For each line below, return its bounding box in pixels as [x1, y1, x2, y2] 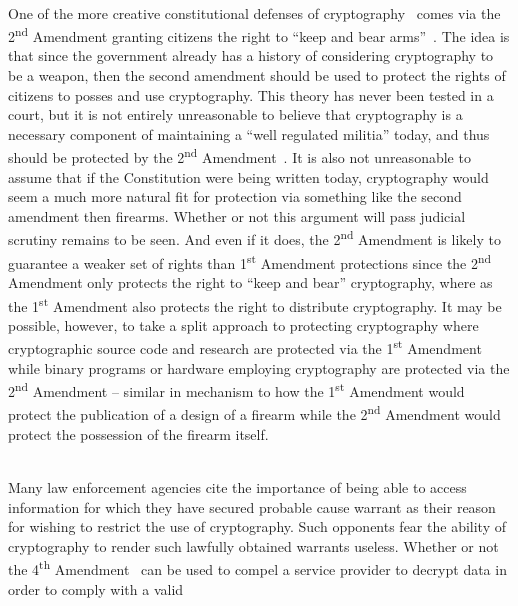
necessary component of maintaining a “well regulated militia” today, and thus [8, 123, 490, 144]
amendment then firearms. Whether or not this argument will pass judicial [8, 205, 466, 226]
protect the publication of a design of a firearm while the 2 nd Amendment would [8, 401, 501, 425]
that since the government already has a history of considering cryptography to [8, 45, 494, 66]
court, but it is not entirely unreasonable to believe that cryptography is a [8, 104, 463, 125]
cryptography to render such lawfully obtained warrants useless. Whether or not [8, 535, 499, 556]
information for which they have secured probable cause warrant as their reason [8, 496, 496, 517]
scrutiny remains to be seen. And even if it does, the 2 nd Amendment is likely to [8, 226, 501, 250]
